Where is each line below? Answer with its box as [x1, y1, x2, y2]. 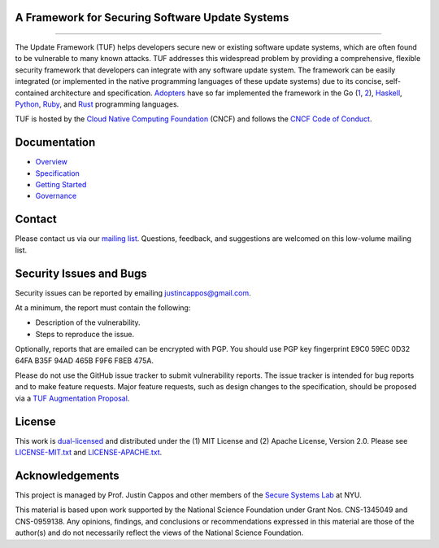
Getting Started [35, 180, 87, 190]
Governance [35, 191, 77, 201]
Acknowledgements [15, 468, 120, 482]
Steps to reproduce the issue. [35, 329, 135, 339]
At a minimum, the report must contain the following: [15, 303, 191, 313]
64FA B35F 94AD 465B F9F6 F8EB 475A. [15, 355, 154, 366]
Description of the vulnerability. [35, 318, 141, 327]
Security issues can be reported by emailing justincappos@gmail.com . [15, 287, 251, 297]
